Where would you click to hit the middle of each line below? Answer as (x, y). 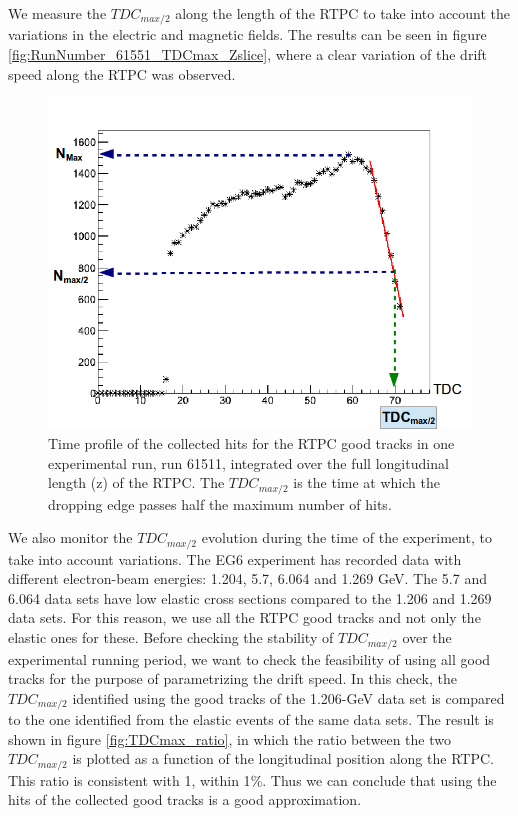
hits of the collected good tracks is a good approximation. (185, 799)
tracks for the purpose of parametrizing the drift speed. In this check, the (232, 678)
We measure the (57, 13)
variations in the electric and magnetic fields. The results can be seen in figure (247, 34)
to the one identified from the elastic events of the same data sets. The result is (251, 719)
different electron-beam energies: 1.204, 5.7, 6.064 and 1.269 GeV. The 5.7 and (247, 578)
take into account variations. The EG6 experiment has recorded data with (235, 558)
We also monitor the (70, 537)
